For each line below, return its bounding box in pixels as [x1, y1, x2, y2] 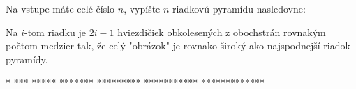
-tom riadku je [24, 24, 86, 39]
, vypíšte [124, 1, 161, 15]
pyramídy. [6, 51, 48, 66]
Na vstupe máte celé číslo [6, 1, 115, 15]
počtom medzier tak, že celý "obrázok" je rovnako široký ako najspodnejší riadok [6, 38, 350, 53]
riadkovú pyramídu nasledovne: [172, 1, 306, 15]
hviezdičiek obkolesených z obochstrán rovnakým [117, 24, 326, 39]
